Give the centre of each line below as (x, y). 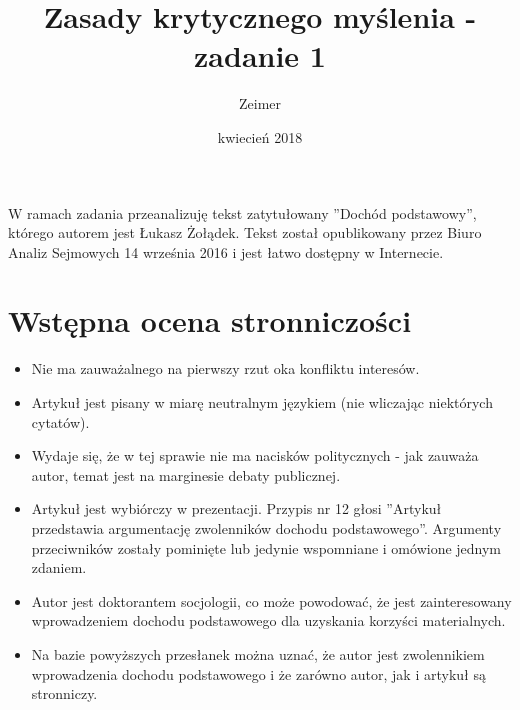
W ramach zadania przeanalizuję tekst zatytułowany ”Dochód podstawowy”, (242, 212)
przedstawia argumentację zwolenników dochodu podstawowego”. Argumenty (266, 527)
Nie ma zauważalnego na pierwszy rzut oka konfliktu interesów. (225, 368)
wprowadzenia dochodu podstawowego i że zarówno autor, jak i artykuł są (258, 673)
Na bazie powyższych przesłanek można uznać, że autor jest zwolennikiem (258, 653)
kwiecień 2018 (260, 136)
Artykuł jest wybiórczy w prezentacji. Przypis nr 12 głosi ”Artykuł (236, 508)
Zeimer (260, 103)
